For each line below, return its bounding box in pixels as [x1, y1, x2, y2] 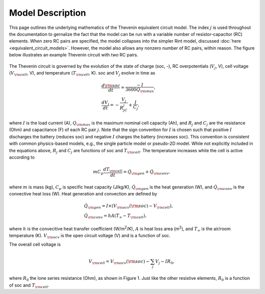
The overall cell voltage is [9, 241, 61, 247]
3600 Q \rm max [125, 87, 154, 93]
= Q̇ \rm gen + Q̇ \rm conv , [123, 169, 170, 176]
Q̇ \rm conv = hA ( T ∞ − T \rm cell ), [84, 213, 147, 219]
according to [9, 154, 35, 160]
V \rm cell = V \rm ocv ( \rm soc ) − [88, 258, 150, 265]
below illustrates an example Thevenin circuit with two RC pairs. [9, 52, 138, 58]
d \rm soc [101, 82, 120, 88]
